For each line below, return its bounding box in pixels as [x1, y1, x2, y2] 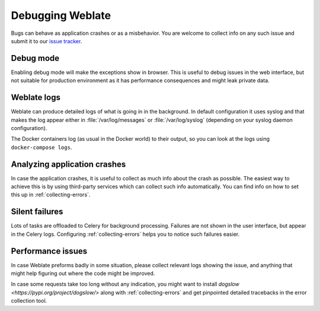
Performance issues [11, 246, 88, 256]
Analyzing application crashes [11, 159, 126, 169]
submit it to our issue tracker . [11, 37, 82, 44]
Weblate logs [11, 92, 60, 103]
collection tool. [11, 297, 47, 304]
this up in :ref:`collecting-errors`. [11, 191, 91, 198]
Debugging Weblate [11, 9, 111, 22]
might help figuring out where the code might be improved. [11, 270, 155, 277]
